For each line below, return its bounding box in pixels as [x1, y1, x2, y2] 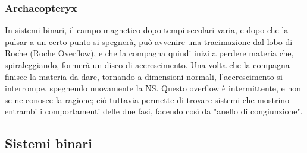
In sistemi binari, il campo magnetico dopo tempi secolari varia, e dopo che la [5, 24, 289, 36]
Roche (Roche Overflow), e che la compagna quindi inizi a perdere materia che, [5, 47, 294, 59]
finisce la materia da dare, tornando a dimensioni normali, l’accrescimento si [5, 70, 283, 82]
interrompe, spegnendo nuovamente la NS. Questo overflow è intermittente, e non [5, 82, 302, 94]
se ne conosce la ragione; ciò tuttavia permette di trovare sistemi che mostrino [5, 93, 290, 106]
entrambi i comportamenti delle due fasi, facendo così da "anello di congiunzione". [5, 105, 303, 117]
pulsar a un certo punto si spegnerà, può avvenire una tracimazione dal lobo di [5, 35, 293, 47]
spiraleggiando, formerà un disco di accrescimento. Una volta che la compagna [5, 59, 290, 71]
